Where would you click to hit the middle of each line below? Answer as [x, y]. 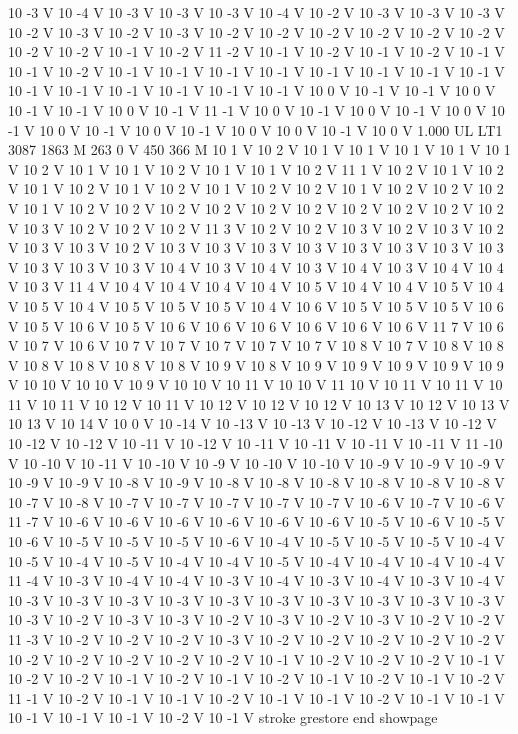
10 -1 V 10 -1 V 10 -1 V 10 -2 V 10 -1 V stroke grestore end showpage [223, 717]
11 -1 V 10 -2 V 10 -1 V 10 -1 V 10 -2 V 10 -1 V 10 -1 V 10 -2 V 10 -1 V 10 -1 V [256, 697]
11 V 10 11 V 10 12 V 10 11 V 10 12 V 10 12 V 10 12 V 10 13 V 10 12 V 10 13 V [259, 403]
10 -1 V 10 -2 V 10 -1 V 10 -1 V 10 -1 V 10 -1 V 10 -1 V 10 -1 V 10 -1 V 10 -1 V [256, 70]
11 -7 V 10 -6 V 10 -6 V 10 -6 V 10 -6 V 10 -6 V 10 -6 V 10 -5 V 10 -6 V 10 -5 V [256, 521]
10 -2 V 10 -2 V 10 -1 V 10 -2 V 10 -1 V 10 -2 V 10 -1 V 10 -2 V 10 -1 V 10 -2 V [256, 678]
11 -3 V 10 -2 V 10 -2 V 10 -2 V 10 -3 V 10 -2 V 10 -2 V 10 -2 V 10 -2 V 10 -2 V [256, 639]
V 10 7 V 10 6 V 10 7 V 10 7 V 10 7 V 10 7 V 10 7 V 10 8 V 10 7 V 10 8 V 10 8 [256, 345]
